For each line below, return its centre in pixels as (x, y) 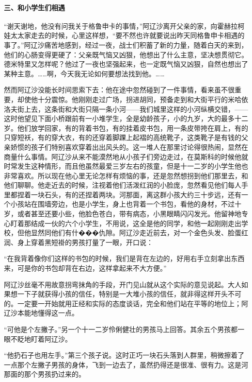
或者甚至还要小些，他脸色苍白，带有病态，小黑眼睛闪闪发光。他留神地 (129, 214)
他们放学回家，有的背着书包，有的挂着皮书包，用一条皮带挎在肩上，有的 (133, 128)
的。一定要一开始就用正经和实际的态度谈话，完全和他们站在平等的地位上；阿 (126, 303)
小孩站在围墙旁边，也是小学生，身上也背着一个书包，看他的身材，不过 (122, 204)
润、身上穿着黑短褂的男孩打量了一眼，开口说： (79, 242)
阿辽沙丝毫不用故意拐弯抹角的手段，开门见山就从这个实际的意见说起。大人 (123, 284)
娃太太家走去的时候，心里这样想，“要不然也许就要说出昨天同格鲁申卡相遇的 (124, 35)
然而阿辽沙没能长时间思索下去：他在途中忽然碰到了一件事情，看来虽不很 (119, 90)
